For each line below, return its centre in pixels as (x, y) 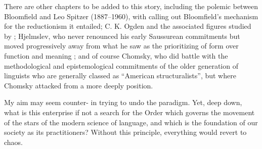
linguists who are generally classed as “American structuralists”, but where (120, 76)
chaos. (14, 142)
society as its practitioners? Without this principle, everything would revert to (125, 132)
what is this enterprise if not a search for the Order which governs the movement (129, 112)
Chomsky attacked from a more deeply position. (79, 85)
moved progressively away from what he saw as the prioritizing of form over (121, 46)
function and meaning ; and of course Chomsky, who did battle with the (116, 55)
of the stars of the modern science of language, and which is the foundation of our (131, 122)
